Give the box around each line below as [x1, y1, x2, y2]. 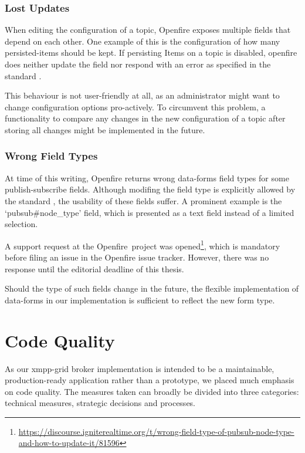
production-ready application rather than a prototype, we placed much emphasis [5, 374, 294, 386]
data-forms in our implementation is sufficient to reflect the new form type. [5, 293, 275, 306]
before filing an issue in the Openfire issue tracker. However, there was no [5, 251, 269, 263]
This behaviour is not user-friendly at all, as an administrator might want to [5, 89, 280, 102]
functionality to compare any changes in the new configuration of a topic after [5, 112, 286, 124]
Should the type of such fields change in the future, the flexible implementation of [5, 282, 299, 295]
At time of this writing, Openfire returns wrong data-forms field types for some [5, 171, 289, 184]
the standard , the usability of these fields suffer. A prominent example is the [5, 194, 282, 207]
